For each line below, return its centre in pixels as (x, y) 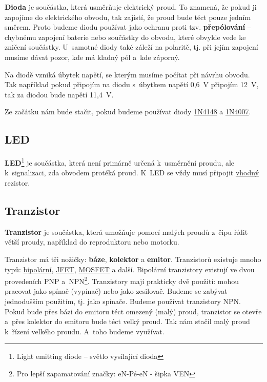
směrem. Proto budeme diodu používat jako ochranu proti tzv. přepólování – (128, 27)
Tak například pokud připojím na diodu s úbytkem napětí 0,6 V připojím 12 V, (132, 84)
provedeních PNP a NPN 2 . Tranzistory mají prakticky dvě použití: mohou (122, 280)
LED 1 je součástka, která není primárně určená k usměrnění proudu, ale (120, 162)
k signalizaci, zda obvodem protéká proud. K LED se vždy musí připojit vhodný (132, 173)
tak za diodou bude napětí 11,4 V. (59, 94)
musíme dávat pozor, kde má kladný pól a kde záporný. (92, 57)
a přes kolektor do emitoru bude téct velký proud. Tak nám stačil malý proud (127, 321)
